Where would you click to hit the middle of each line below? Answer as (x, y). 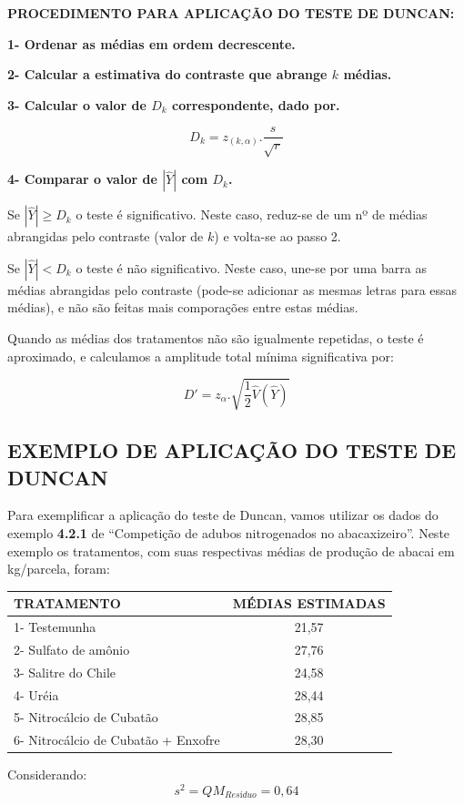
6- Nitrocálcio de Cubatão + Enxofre (117, 740)
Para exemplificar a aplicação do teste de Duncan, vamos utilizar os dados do (223, 515)
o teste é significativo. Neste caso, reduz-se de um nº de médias (252, 214)
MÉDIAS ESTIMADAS (309, 603)
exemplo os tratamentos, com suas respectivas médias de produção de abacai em (231, 550)
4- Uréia (36, 694)
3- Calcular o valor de (77, 104)
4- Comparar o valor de (82, 179)
